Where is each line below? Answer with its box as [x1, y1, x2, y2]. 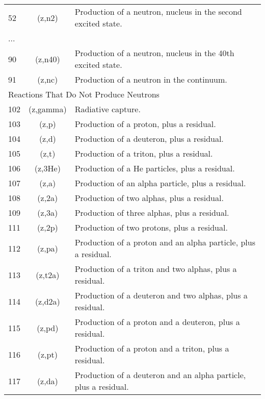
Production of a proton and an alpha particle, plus [74, 236, 255, 248]
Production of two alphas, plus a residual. [74, 192, 224, 204]
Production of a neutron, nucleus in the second [74, 6, 242, 17]
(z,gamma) [29, 103, 67, 115]
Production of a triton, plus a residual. [74, 147, 213, 159]
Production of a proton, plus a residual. [74, 118, 216, 130]
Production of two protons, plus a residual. [74, 221, 228, 233]
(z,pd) [37, 321, 59, 334]
